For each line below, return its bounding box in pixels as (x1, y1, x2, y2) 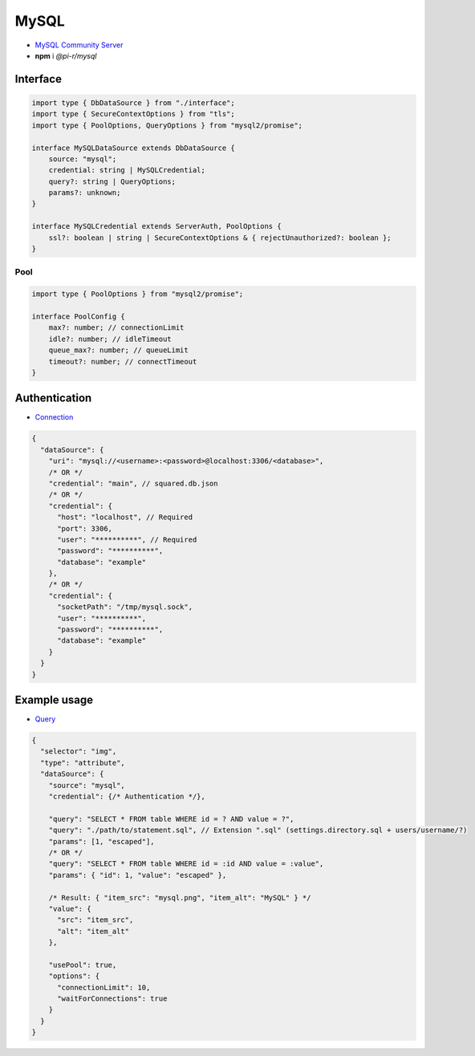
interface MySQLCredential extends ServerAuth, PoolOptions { (31, 221, 282, 231)
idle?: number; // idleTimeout (48, 334, 172, 343)
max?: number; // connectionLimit (48, 323, 185, 332)
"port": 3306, (57, 524, 112, 533)
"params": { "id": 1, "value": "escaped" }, (48, 871, 227, 879)
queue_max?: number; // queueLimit (48, 346, 189, 355)
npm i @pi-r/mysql (35, 51, 97, 60)
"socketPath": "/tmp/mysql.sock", (57, 603, 193, 611)
